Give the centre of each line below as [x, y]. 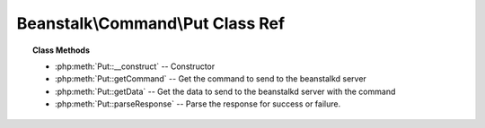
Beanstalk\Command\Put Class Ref [151, 23]
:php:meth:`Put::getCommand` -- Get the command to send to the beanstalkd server [211, 79]
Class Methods [61, 50]
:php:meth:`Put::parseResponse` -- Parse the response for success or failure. [198, 104]
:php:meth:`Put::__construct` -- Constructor [135, 66]
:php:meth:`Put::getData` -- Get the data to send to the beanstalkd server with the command [225, 91]
